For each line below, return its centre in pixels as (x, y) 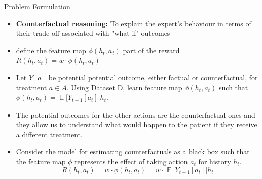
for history (215, 161)
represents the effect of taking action (131, 161)
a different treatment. (49, 134)
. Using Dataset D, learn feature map (124, 87)
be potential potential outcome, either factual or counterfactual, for (153, 77)
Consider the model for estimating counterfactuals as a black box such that (133, 151)
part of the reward (151, 50)
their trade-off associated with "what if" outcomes (93, 33)
